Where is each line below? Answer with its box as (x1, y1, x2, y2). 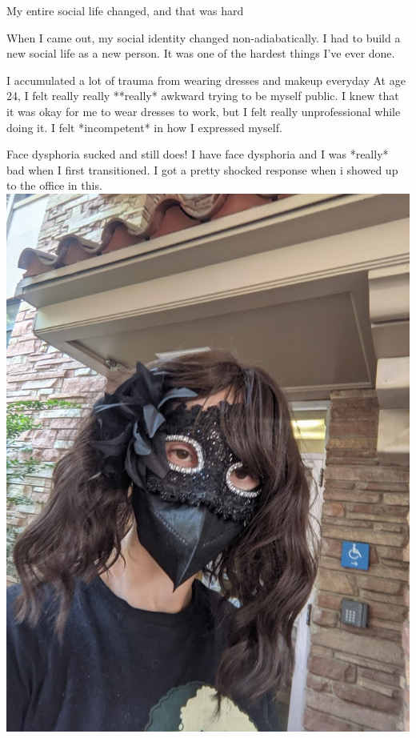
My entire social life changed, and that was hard (6, 2, 244, 18)
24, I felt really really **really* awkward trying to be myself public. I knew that (6, 87, 399, 104)
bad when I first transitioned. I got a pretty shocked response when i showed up (6, 161, 398, 178)
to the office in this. (6, 177, 102, 194)
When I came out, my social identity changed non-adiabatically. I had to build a (6, 29, 401, 46)
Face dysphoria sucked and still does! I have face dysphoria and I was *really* (6, 146, 389, 162)
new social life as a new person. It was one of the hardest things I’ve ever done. (6, 45, 395, 62)
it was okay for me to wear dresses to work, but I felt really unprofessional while (6, 102, 401, 119)
